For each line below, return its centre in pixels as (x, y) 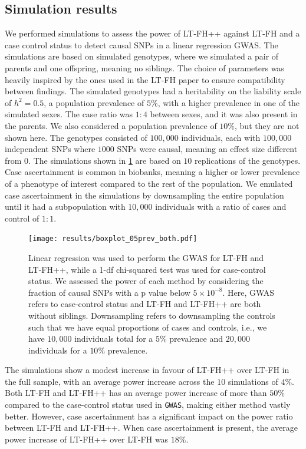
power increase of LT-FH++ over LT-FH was (87, 439)
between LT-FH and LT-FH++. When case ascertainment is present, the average (151, 427)
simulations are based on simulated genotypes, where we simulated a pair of (142, 56)
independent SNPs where (50, 149)
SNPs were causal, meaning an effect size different (207, 149)
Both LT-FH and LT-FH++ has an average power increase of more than (136, 393)
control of (22, 218)
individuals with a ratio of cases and (221, 207)
